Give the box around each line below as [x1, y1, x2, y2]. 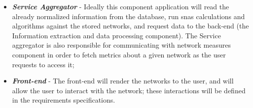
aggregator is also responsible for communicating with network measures [12, 40, 231, 50]
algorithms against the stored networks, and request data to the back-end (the [12, 21, 249, 31]
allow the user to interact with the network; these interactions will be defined [12, 85, 246, 95]
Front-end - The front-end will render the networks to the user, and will [12, 76, 234, 86]
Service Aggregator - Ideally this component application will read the [12, 1, 229, 11]
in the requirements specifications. [12, 95, 115, 105]
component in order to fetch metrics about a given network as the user [12, 49, 226, 59]
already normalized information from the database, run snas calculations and [12, 11, 245, 21]
